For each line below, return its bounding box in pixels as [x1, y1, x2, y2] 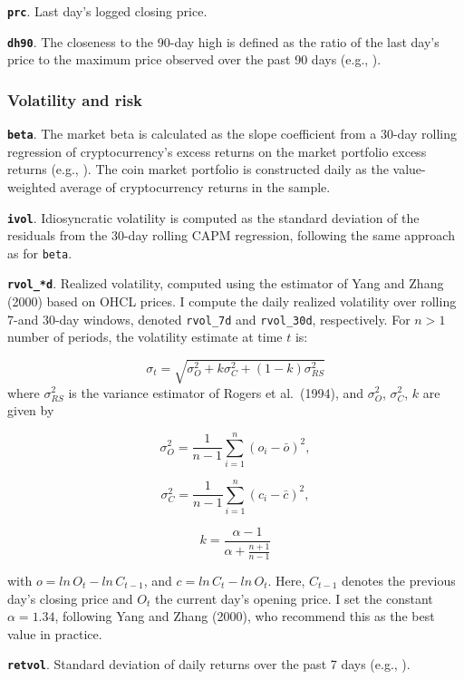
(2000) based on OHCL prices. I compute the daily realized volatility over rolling [7, 292, 457, 311]
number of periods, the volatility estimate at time [7, 327, 283, 346]
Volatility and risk [7, 88, 143, 111]
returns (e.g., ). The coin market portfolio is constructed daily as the [7, 160, 389, 179]
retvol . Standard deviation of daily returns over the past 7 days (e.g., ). [7, 655, 411, 674]
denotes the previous [342, 571, 456, 589]
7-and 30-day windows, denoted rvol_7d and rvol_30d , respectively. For [7, 309, 411, 328]
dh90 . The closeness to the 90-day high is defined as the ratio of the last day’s [7, 32, 440, 51]
